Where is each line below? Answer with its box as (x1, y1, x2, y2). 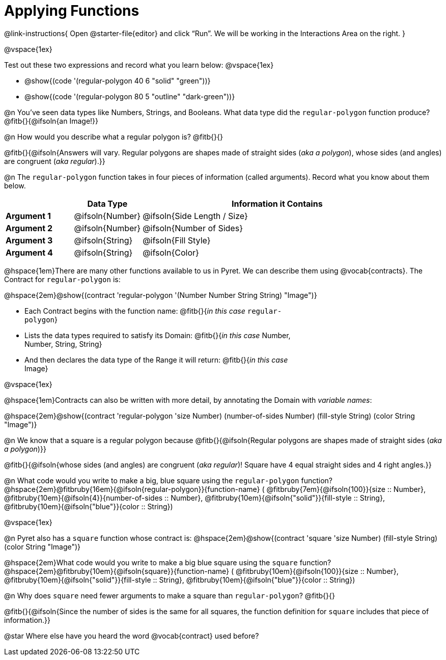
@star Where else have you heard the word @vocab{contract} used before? (4, 631, 259, 640)
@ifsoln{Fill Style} (143, 235, 211, 245)
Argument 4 (6, 247, 53, 258)
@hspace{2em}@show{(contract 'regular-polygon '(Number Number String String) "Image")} (4, 290, 317, 299)
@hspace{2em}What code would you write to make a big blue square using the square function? (4, 558, 331, 567)
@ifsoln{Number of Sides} (143, 223, 243, 233)
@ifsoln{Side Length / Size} (143, 210, 248, 221)
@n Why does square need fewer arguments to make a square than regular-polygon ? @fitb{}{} (4, 591, 335, 600)
